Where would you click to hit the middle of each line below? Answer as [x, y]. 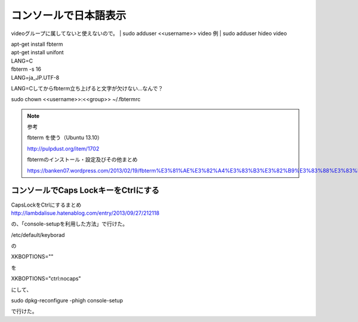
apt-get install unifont [37, 52]
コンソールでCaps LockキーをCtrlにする [85, 190]
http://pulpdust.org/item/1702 [63, 148]
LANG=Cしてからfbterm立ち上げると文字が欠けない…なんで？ [87, 88]
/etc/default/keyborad [38, 235]
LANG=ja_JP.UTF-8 [35, 77]
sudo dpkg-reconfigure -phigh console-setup [67, 301]
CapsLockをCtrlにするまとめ [46, 205]
